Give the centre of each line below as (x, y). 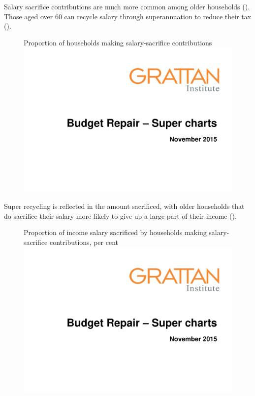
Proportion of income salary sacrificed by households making (115, 232)
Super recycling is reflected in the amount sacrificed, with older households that (124, 206)
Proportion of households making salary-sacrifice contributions (118, 42)
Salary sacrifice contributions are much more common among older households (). (127, 6)
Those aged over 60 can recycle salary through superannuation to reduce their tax (128, 16)
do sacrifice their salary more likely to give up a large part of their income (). (120, 216)
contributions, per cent (84, 242)
